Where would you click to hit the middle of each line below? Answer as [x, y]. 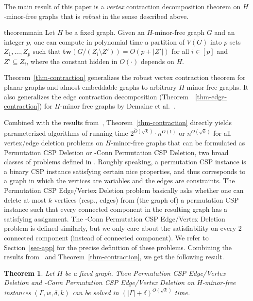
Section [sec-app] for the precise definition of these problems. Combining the [118, 247]
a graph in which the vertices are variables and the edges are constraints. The [119, 181]
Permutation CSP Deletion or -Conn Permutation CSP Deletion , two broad [116, 152]
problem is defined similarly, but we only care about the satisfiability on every [120, 228]
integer [14, 41]
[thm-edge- [211, 96]
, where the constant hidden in [72, 61]
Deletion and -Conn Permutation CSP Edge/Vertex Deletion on [99, 282]
